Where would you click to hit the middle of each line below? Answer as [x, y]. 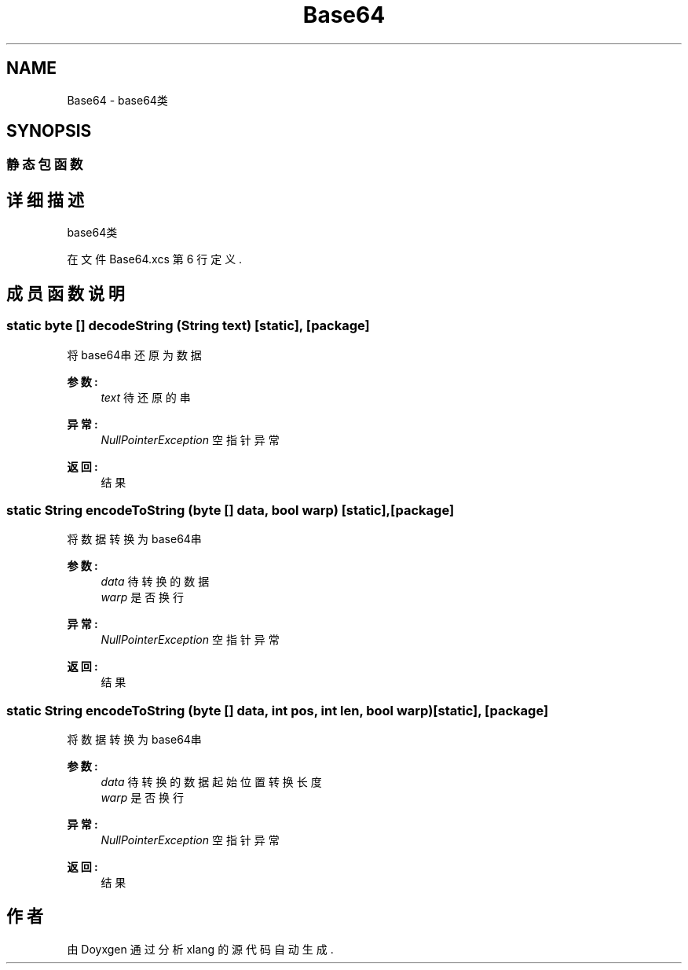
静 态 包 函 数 [45, 165]
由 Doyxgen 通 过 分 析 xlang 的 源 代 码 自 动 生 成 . [200, 949]
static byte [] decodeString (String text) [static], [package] [188, 326]
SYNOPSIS [49, 131]
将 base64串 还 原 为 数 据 [134, 355]
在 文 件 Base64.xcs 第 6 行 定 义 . [155, 259]
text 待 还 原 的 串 [146, 397]
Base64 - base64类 [117, 100]
